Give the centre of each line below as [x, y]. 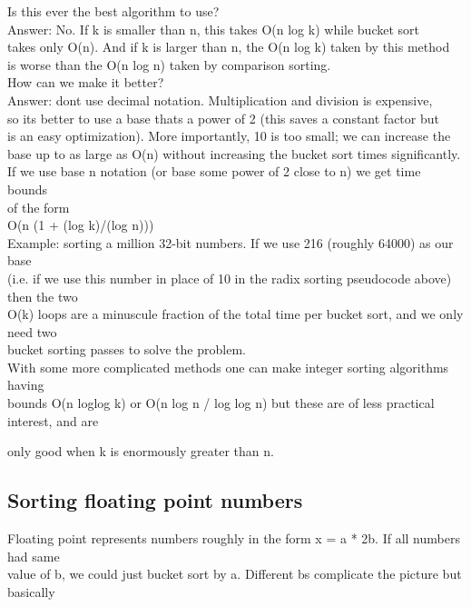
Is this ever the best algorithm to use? [113, 11]
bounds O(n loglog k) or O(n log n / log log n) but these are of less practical [221, 403]
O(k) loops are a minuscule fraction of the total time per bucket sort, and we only [235, 314]
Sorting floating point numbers [155, 500]
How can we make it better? [86, 82]
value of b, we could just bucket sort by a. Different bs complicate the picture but [235, 574]
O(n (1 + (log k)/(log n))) [81, 225]
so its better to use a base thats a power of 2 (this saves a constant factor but [223, 118]
